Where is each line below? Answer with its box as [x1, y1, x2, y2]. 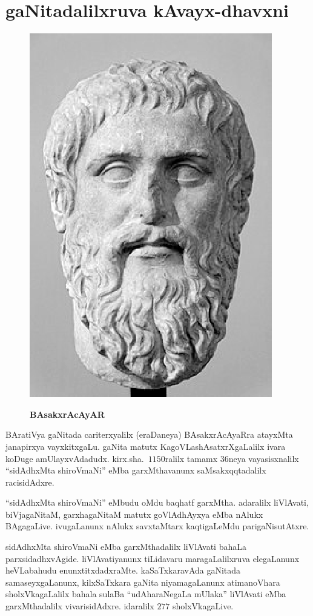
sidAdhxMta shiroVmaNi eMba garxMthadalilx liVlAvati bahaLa [5, 540, 246, 553]
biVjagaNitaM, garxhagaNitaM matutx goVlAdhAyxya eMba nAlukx [5, 507, 263, 520]
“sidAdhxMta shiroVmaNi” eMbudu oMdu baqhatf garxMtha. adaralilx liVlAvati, [5, 496, 309, 509]
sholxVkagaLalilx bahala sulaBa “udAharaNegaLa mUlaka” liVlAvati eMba [5, 588, 286, 600]
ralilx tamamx [165, 452, 218, 464]
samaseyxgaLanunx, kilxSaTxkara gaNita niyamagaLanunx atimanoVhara [5, 575, 280, 588]
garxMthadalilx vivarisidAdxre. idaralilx [5, 600, 154, 612]
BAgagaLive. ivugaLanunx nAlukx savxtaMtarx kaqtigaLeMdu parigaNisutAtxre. [5, 520, 309, 532]
